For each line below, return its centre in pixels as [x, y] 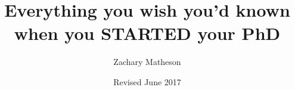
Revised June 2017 [147, 81]
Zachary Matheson [147, 62]
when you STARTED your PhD [147, 33]
